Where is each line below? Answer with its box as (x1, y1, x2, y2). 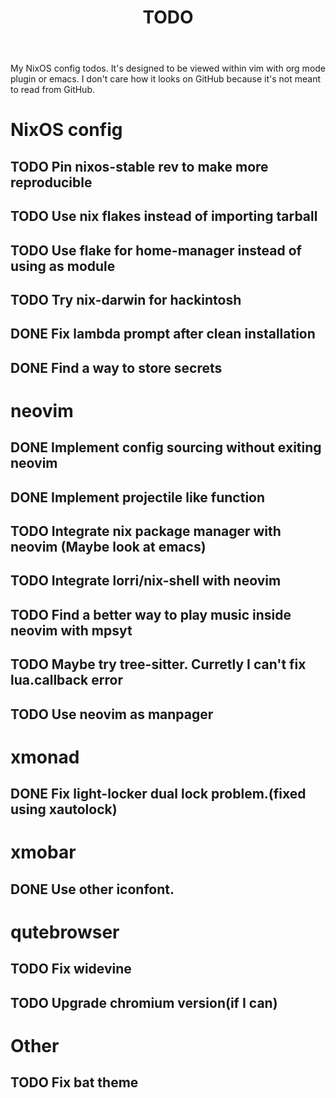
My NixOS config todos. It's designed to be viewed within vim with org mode (10, 62, 327, 75)
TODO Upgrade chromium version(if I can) (10, 994, 278, 1011)
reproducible (10, 174, 93, 191)
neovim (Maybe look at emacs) (10, 539, 207, 556)
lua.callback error (10, 672, 123, 689)
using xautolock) (10, 801, 118, 818)
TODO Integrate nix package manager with (10, 523, 282, 540)
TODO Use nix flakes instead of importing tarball (10, 208, 318, 225)
